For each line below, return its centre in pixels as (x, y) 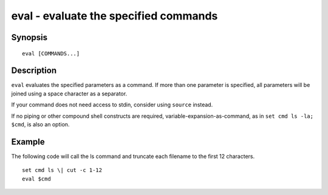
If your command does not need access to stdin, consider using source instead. (112, 105)
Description (34, 71)
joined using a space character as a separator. (69, 94)
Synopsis (29, 37)
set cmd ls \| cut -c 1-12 (62, 170)
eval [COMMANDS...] (51, 53)
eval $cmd (36, 179)
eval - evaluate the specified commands (114, 16)
